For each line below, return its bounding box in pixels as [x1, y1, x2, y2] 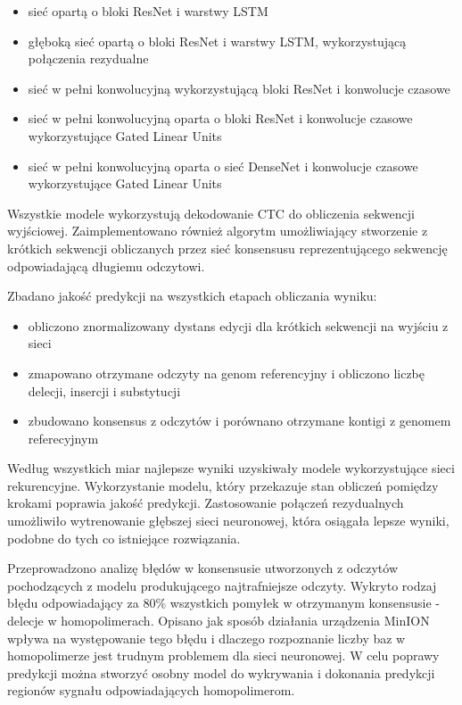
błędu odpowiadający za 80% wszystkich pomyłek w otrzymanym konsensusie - [7, 593, 441, 612]
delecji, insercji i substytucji [28, 381, 181, 400]
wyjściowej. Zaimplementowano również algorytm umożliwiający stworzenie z [7, 221, 428, 240]
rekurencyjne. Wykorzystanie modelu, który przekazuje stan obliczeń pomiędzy [7, 476, 439, 494]
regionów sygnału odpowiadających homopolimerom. [7, 681, 295, 700]
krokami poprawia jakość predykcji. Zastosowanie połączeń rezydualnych [7, 493, 404, 512]
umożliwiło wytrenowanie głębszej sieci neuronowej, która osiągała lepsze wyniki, [7, 511, 450, 530]
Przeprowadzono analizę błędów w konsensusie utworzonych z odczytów [7, 559, 399, 577]
